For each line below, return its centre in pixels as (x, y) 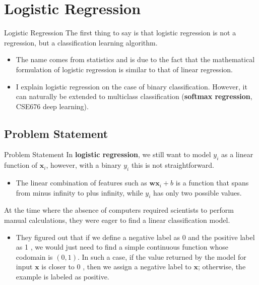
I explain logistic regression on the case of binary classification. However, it (132, 86)
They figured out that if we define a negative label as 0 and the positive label (135, 237)
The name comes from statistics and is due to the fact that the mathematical (135, 59)
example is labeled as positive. (62, 277)
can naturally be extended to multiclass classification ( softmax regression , (134, 96)
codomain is (34, 256)
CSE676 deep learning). (52, 106)
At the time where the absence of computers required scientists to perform (119, 210)
